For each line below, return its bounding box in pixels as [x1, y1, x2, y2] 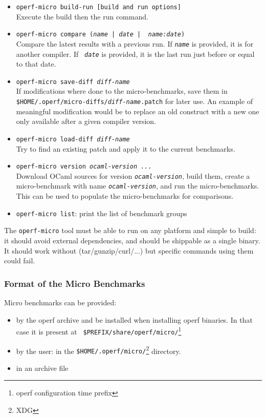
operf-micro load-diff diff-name [16, 135, 130, 143]
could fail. [4, 255, 35, 266]
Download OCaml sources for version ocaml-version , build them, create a [16, 170, 250, 181]
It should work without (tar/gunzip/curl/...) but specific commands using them [4, 245, 254, 256]
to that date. [16, 58, 56, 69]
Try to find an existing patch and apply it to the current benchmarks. [16, 143, 235, 154]
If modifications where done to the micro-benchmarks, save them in [16, 86, 228, 96]
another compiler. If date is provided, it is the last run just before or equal [16, 48, 255, 59]
